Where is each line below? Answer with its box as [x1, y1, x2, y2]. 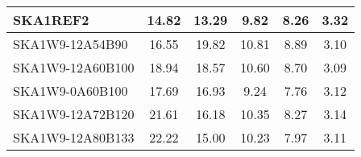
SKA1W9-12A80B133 [13, 128, 135, 147]
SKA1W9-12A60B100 [13, 58, 135, 76]
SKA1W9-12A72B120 [13, 105, 135, 123]
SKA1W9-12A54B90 [13, 35, 128, 53]
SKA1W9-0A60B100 [13, 81, 128, 100]
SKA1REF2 [13, 10, 89, 29]
